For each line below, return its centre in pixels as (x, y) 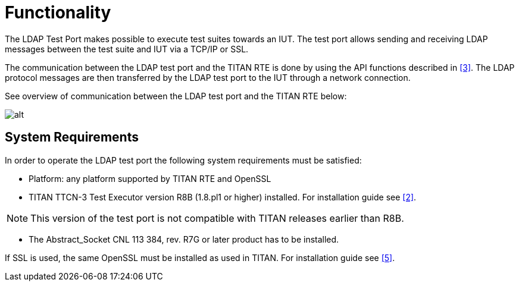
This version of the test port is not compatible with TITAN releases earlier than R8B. (217, 218)
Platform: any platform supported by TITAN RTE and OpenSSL (150, 178)
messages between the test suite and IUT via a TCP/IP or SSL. (127, 49)
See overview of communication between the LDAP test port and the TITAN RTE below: (176, 96)
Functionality (58, 12)
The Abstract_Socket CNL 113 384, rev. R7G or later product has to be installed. (184, 239)
